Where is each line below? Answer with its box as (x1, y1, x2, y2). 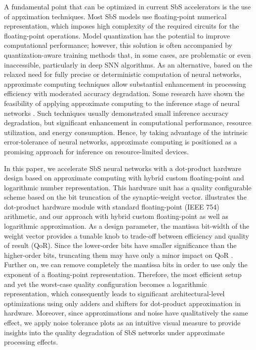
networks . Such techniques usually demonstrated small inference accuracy (4, 107, 229, 118)
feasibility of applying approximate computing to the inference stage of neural (4, 98, 240, 108)
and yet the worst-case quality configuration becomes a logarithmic (4, 279, 207, 289)
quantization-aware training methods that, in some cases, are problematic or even (4, 49, 251, 60)
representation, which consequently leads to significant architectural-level (4, 288, 225, 299)
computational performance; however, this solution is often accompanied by (4, 40, 232, 50)
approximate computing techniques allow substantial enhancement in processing (4, 78, 246, 89)
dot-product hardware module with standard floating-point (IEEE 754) (4, 201, 219, 211)
